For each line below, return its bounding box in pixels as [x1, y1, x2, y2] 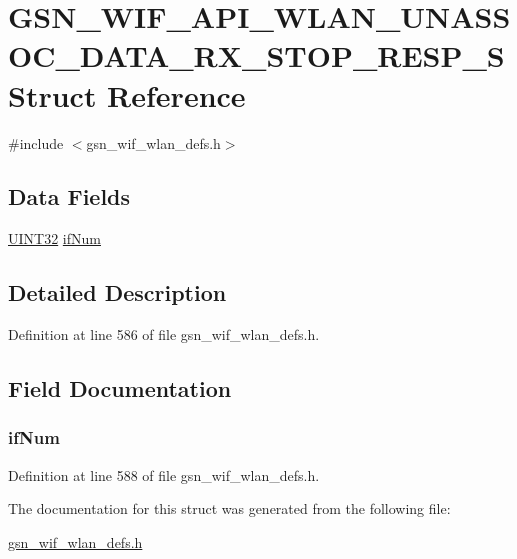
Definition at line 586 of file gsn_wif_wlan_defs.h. [8, 324, 320, 345]
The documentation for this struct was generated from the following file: [8, 498, 451, 519]
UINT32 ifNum [8, 228, 101, 249]
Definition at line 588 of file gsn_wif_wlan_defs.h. [8, 464, 320, 485]
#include [8, 132, 64, 153]
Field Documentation [8, 373, 232, 404]
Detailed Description [8, 277, 227, 308]
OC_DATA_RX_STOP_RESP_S [8, 35, 505, 76]
